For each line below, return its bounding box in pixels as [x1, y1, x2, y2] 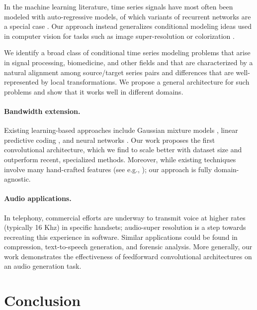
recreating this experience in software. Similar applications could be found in [4, 231, 238, 242]
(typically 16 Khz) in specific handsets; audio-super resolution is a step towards [4, 222, 246, 232]
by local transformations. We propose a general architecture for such [41, 77, 250, 87]
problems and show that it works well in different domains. [4, 86, 183, 97]
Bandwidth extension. [4, 105, 81, 116]
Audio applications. [4, 193, 72, 204]
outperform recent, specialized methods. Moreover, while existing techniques [4, 154, 236, 164]
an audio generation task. [4, 261, 82, 271]
